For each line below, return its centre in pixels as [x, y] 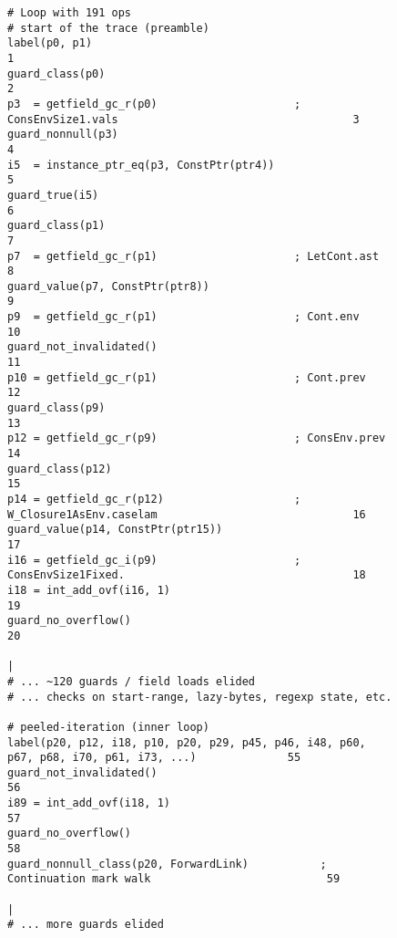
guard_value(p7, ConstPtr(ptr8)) [108, 286]
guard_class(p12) [60, 469]
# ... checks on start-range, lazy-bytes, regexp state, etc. [200, 697]
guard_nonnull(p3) [63, 135]
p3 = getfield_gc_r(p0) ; [154, 104]
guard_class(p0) [56, 73]
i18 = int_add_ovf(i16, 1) [89, 590]
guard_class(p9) [56, 408]
